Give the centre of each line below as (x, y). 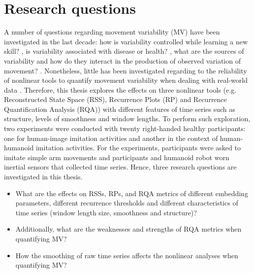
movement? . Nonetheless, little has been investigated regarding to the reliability (126, 70)
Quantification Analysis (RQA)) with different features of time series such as (120, 109)
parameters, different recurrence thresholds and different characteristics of (127, 203)
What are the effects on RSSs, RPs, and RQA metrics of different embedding (132, 193)
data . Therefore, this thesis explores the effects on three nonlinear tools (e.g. (120, 89)
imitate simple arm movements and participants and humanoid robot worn (117, 157)
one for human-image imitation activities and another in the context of (111, 138)
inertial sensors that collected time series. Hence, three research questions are (120, 167)
